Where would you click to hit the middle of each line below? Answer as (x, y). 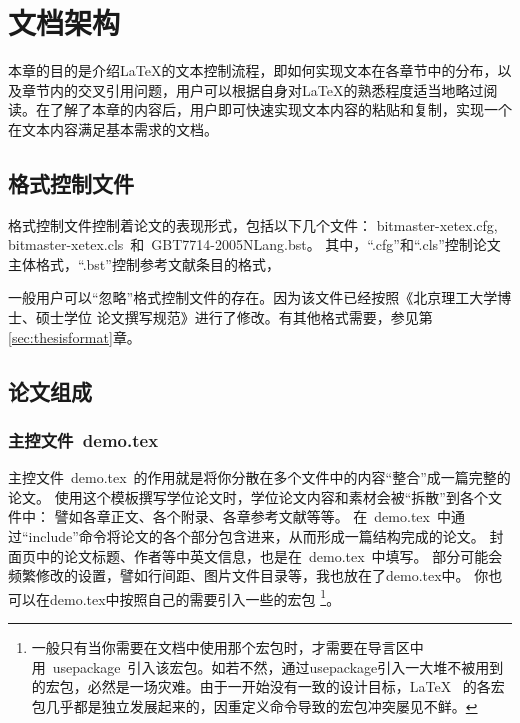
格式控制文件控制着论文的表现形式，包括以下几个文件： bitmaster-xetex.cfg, (253, 224)
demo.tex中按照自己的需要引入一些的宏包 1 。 (195, 597)
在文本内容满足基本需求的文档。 (113, 128)
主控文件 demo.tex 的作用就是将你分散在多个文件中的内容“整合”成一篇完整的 (259, 477)
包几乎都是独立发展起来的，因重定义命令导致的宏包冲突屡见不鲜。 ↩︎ (254, 705)
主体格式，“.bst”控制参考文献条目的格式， (144, 263)
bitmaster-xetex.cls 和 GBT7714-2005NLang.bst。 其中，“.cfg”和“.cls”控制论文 (254, 244)
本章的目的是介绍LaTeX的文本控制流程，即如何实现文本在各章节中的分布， (253, 70)
